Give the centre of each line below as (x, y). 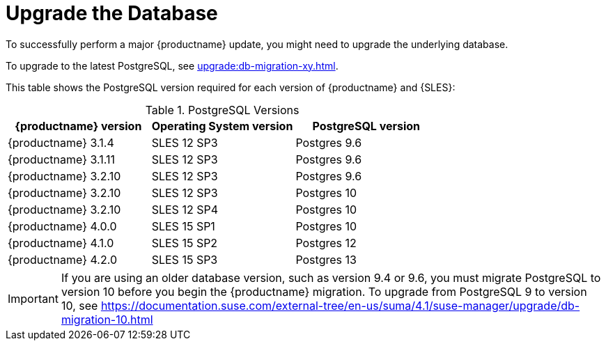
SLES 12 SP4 (185, 209)
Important (33, 298)
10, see (79, 305)
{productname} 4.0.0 (62, 226)
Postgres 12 (326, 243)
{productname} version (78, 126)
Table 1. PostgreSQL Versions (222, 110)
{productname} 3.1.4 (61, 142)
